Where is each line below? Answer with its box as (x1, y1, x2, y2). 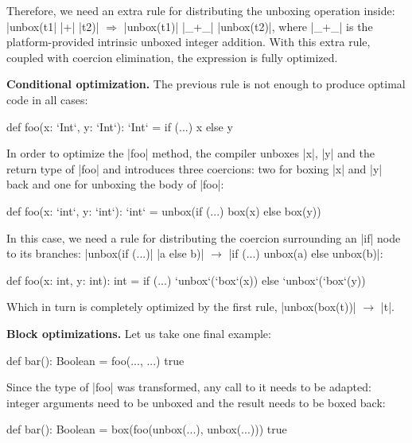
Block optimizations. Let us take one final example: (6, 324, 271, 341)
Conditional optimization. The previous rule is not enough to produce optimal (6, 76, 406, 92)
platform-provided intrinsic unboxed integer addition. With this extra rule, (6, 33, 371, 50)
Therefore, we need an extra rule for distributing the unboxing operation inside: (6, 2, 395, 18)
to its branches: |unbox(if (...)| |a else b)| (6, 245, 204, 262)
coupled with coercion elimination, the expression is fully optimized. (6, 49, 338, 65)
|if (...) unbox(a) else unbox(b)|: (228, 245, 383, 262)
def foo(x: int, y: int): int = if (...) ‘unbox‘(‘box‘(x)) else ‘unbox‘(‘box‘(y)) (6, 271, 366, 288)
